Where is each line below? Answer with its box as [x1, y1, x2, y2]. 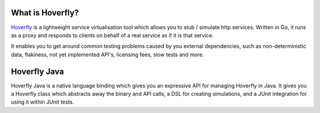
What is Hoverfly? [11, 8, 79, 18]
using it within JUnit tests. [11, 98, 74, 106]
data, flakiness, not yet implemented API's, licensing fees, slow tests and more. [11, 51, 204, 58]
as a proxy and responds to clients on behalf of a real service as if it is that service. [11, 31, 214, 38]
